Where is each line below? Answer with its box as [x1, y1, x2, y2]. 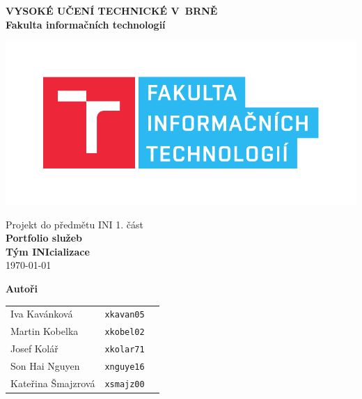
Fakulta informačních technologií [6, 17, 166, 31]
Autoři [6, 281, 38, 295]
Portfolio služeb [6, 230, 83, 245]
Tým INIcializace [6, 244, 90, 258]
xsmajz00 [104, 379, 145, 389]
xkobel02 [104, 327, 145, 338]
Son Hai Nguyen [10, 359, 80, 373]
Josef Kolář [10, 341, 58, 356]
